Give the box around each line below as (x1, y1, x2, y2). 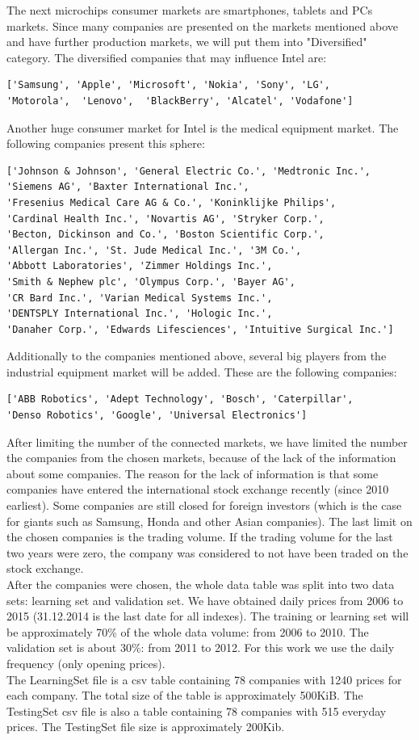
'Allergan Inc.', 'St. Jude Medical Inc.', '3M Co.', (6, 244, 302, 256)
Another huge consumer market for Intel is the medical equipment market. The (6, 119, 399, 136)
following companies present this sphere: (6, 135, 205, 152)
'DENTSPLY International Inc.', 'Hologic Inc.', (6, 308, 273, 320)
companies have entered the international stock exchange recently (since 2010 (6, 481, 389, 498)
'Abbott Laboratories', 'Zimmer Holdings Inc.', (6, 260, 273, 272)
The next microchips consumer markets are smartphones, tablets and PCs (6, 2, 373, 18)
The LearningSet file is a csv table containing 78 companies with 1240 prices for (6, 671, 402, 687)
